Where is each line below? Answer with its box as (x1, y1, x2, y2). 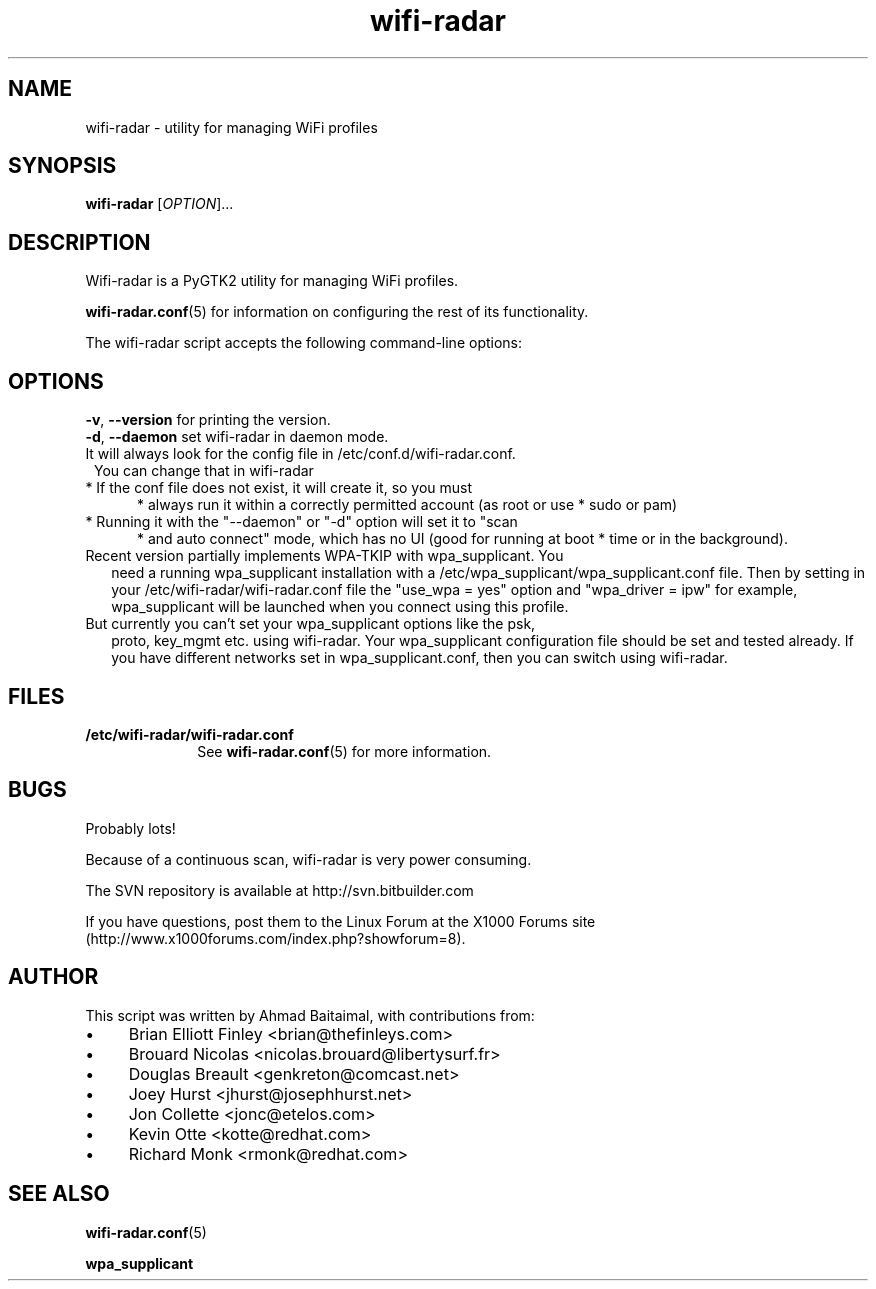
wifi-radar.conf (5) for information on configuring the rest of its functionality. (85, 303, 589, 321)
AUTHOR (8, 964, 99, 990)
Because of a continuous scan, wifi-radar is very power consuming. (85, 850, 532, 868)
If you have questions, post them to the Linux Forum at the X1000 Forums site (85, 912, 596, 930)
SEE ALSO (8, 1181, 110, 1207)
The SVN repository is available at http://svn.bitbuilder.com (85, 881, 474, 899)
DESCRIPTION (8, 229, 151, 255)
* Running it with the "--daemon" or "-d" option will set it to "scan (85, 513, 518, 531)
